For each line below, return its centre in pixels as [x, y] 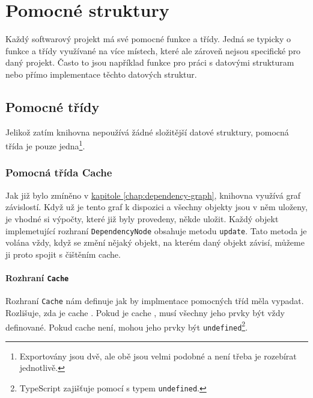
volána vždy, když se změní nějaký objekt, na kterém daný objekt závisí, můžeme [155, 242]
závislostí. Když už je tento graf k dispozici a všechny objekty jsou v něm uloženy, [156, 207]
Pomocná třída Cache [59, 173]
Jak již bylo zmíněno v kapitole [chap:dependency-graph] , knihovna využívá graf [153, 195]
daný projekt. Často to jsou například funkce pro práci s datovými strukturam [150, 62]
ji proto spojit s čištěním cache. [63, 254]
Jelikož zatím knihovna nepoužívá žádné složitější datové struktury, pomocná [147, 132]
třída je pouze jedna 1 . [45, 145]
